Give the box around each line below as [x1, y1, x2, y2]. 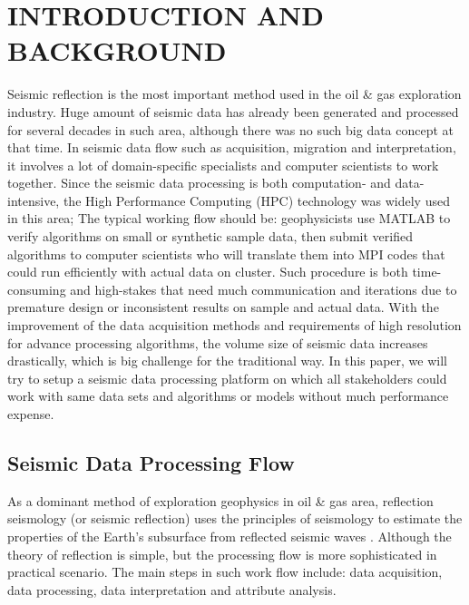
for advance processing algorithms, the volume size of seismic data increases [7, 333, 428, 352]
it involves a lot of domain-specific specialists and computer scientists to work [7, 155, 439, 174]
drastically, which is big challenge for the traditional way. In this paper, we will [7, 351, 447, 370]
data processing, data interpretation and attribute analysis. [7, 580, 337, 599]
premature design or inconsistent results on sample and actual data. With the [7, 298, 439, 317]
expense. [7, 405, 54, 423]
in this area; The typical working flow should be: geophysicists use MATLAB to [7, 209, 451, 228]
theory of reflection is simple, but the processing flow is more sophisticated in [7, 544, 437, 563]
